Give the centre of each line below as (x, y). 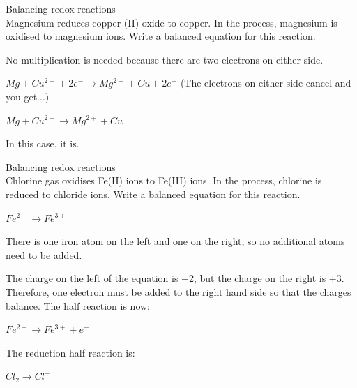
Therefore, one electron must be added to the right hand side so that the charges (178, 291)
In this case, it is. (43, 143)
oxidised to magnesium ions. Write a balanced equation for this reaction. (161, 36)
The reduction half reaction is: (70, 352)
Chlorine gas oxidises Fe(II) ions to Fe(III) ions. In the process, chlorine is (164, 180)
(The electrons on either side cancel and (266, 83)
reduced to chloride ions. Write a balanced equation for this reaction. (153, 194)
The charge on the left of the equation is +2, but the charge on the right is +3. (175, 278)
